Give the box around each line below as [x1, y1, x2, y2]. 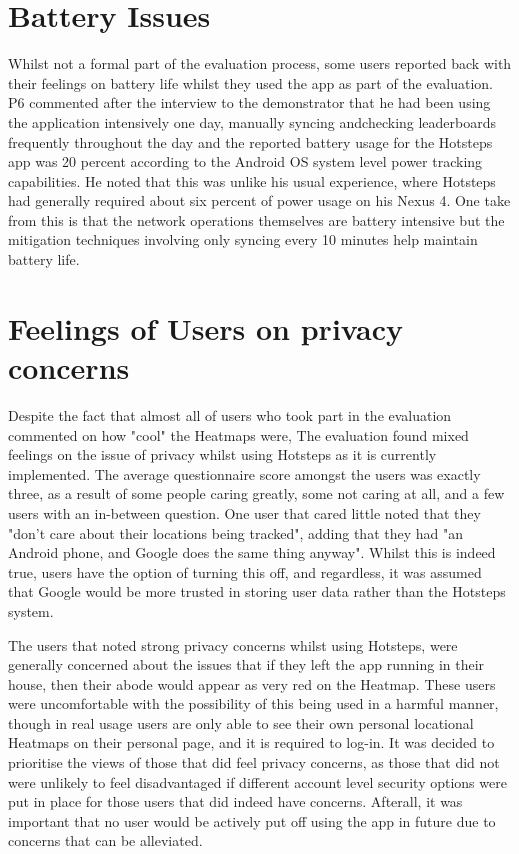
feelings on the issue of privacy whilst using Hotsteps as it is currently [8, 444, 437, 465]
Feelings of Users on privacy [8, 307, 403, 348]
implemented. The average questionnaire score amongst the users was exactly [8, 463, 481, 484]
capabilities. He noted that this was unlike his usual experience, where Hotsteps [8, 170, 496, 191]
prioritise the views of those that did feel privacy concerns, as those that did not [8, 752, 500, 773]
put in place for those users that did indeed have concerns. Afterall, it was [8, 791, 463, 812]
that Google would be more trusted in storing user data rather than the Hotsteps [8, 581, 506, 602]
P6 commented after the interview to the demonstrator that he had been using [8, 92, 491, 113]
